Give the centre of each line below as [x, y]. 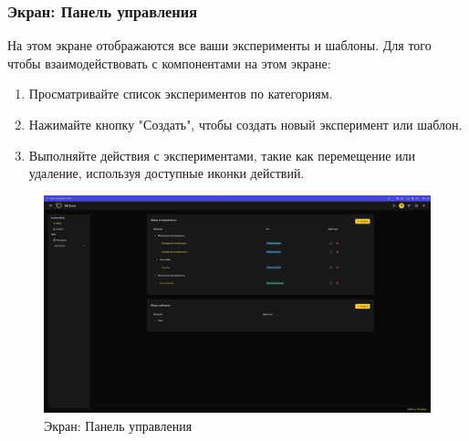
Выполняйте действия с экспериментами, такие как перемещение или [222, 155]
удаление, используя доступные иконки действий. [167, 173]
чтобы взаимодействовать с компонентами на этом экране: [169, 63]
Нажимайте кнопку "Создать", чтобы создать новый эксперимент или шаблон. [245, 124]
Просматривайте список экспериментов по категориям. [181, 94]
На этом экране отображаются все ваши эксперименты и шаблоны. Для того [219, 45]
